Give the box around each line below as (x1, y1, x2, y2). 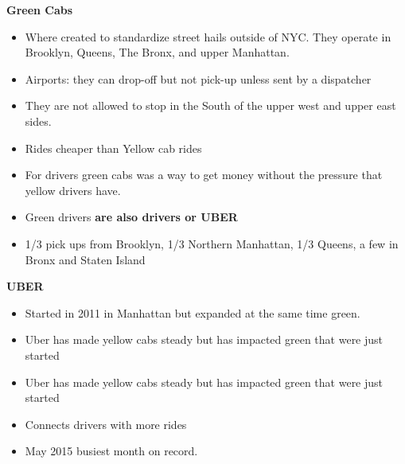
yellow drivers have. (25, 181, 121, 198)
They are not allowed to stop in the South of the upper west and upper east (25, 97, 396, 114)
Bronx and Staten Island (25, 251, 146, 267)
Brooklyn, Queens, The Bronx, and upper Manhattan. (25, 44, 290, 60)
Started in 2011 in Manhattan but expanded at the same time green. (25, 304, 360, 321)
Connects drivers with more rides (25, 415, 187, 432)
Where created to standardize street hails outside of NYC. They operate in (25, 28, 391, 45)
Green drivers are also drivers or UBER (25, 209, 238, 225)
